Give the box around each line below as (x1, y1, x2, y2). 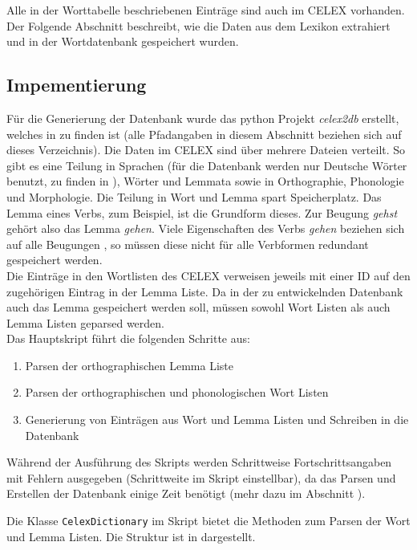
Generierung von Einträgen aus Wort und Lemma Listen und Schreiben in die (25, 411, 409, 428)
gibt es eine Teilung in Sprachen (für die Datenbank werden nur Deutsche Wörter (6, 157, 407, 173)
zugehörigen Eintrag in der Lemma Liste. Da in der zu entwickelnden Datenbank (6, 283, 403, 299)
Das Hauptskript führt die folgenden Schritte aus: (6, 330, 250, 347)
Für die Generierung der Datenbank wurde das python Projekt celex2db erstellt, (6, 109, 399, 126)
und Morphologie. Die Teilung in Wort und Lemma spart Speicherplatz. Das (6, 188, 382, 205)
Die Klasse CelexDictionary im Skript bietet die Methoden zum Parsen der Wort (6, 512, 411, 529)
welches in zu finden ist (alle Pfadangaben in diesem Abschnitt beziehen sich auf (6, 125, 402, 142)
